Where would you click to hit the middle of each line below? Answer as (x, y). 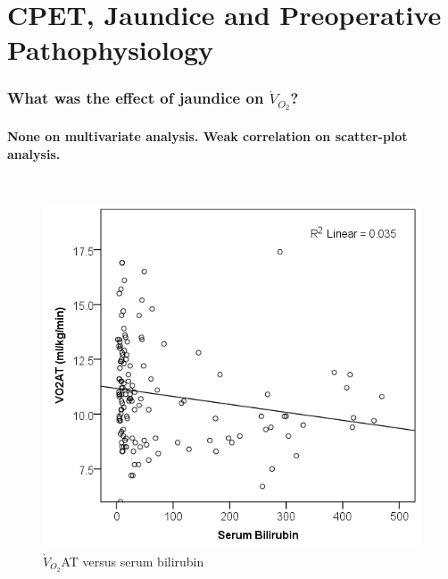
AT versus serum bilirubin (133, 561)
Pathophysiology (111, 50)
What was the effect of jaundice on (136, 98)
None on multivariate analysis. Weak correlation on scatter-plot (207, 135)
